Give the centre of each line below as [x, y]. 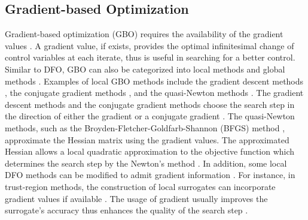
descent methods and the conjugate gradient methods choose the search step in [150, 104]
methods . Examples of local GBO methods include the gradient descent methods [154, 81]
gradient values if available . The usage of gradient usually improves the [136, 198]
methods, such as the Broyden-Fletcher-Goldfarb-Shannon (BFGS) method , [145, 127]
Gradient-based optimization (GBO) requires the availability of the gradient [144, 34]
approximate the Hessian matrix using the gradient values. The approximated [147, 139]
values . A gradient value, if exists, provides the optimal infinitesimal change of [150, 45]
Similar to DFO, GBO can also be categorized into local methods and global [145, 69]
